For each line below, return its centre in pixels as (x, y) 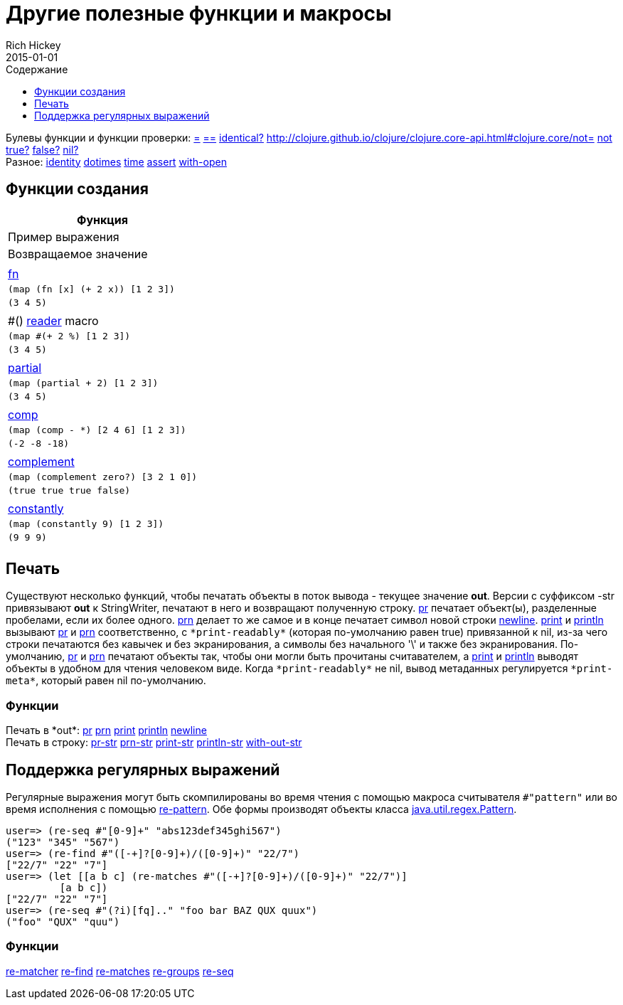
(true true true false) (69, 490)
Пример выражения (64, 236)
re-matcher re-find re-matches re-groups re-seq (120, 971)
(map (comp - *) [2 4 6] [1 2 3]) (97, 430)
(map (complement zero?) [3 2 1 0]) (103, 477)
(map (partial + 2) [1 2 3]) (83, 383)
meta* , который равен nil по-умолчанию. (106, 681)
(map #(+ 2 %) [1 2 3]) (69, 336)
